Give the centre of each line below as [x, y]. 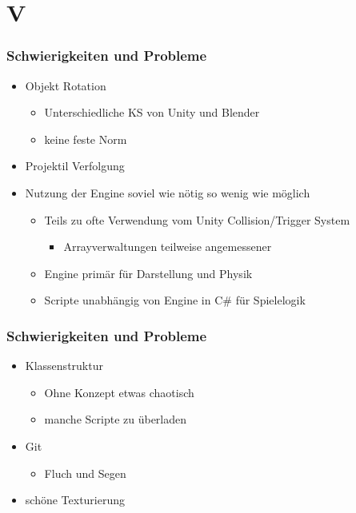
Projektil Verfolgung [75, 166]
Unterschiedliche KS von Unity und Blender [152, 112]
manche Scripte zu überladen [116, 419]
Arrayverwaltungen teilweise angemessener [168, 247]
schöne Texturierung [75, 500]
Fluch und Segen [85, 473]
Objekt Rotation [66, 85]
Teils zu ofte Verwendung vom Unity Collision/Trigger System [197, 219]
